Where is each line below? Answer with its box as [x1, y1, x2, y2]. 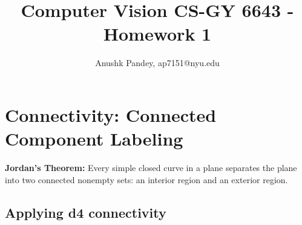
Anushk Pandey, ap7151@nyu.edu [95, 56, 220, 69]
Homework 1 [103, 21, 212, 46]
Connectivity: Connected [5, 102, 217, 127]
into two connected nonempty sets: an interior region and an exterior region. [5, 173, 288, 186]
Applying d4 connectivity [5, 203, 166, 221]
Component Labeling [5, 126, 183, 151]
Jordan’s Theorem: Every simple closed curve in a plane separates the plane [5, 161, 297, 174]
